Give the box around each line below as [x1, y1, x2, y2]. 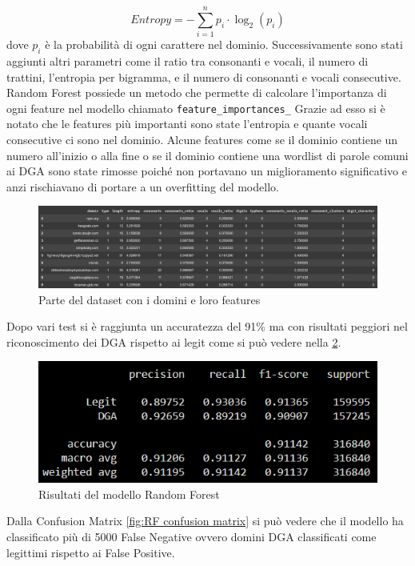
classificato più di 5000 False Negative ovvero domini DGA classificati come [6, 528, 377, 544]
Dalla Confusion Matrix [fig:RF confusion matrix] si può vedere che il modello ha [6, 512, 404, 529]
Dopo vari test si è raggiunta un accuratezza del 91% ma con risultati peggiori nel [6, 318, 408, 335]
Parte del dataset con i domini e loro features [38, 291, 261, 307]
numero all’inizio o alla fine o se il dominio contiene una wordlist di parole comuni [6, 147, 409, 163]
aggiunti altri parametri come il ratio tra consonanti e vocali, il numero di [6, 52, 369, 69]
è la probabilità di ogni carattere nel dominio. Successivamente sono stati [45, 36, 403, 53]
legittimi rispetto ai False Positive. [6, 544, 175, 560]
